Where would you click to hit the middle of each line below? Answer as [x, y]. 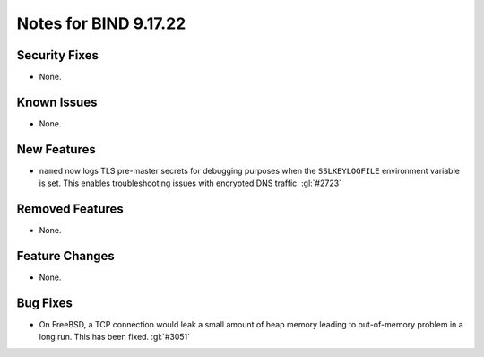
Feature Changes [66, 256]
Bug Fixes [45, 303]
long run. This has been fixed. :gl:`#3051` [115, 337]
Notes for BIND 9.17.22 [101, 23]
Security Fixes [57, 55]
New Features [56, 149]
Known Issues [57, 102]
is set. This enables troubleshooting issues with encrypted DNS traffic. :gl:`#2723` [190, 183]
